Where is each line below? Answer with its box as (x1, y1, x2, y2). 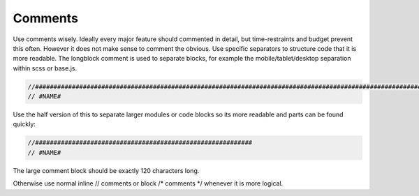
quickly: (13, 120, 36, 128)
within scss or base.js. (13, 63, 77, 73)
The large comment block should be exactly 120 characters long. (13, 166, 200, 174)
